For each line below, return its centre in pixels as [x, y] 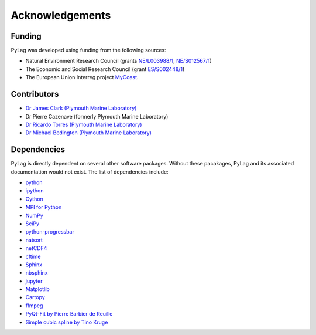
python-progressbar [50, 232]
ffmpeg [34, 306]
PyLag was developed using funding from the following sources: [88, 50]
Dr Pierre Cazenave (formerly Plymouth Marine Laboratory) [97, 116]
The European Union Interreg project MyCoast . [82, 77]
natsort [34, 240]
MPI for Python [44, 207]
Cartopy [35, 297]
